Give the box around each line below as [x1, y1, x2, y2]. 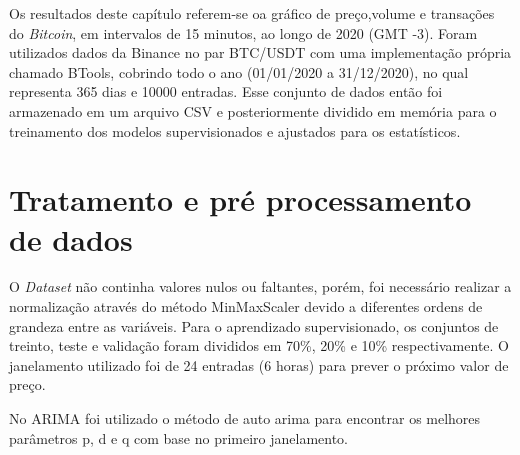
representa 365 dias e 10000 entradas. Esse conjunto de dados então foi [9, 81, 443, 102]
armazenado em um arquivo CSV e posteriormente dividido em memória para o [9, 100, 497, 121]
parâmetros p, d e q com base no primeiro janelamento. [9, 427, 349, 448]
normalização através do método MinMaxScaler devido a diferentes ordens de [9, 296, 483, 317]
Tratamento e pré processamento [9, 179, 472, 220]
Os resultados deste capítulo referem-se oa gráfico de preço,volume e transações [9, 3, 495, 23]
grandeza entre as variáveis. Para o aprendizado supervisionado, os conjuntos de [9, 315, 499, 336]
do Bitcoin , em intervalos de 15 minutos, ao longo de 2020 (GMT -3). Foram [9, 22, 478, 43]
